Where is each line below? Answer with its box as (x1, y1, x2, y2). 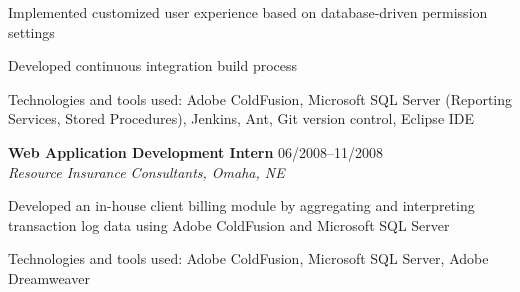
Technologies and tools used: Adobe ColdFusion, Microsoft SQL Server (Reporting (8, 88, 512, 109)
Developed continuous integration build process (8, 55, 298, 76)
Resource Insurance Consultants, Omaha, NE (8, 161, 285, 182)
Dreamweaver (8, 267, 90, 288)
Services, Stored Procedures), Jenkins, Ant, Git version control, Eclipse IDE (8, 108, 475, 129)
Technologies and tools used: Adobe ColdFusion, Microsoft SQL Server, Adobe (8, 248, 489, 269)
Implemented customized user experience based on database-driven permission (8, 2, 488, 22)
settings (8, 21, 55, 42)
